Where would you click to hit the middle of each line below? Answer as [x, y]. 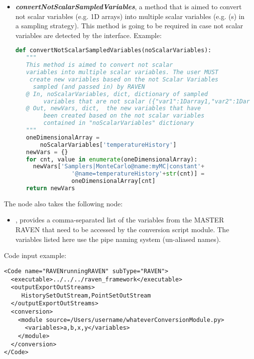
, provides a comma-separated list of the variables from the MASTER [120, 220]
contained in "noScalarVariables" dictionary [119, 123]
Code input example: [35, 255]
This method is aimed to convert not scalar [99, 65]
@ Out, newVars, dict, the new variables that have [114, 109]
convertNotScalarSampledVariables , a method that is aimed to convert [128, 6]
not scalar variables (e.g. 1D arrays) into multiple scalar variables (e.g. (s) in [130, 16]
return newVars [51, 188]
